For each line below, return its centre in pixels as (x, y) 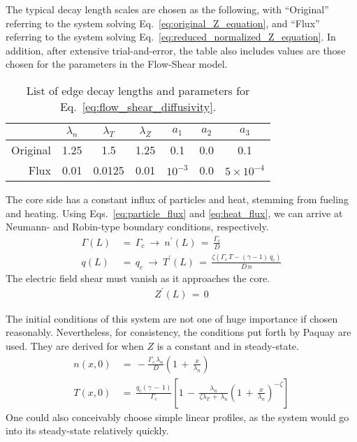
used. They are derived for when (75, 345)
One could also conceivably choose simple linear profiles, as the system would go (177, 417)
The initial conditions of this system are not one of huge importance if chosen (172, 318)
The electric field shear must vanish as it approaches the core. (138, 278)
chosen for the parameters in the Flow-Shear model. (117, 64)
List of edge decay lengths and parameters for (138, 90)
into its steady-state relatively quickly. (87, 430)
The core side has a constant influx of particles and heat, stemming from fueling (177, 199)
